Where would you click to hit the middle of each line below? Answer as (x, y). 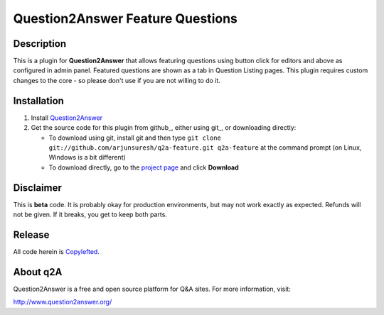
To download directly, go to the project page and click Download (144, 167)
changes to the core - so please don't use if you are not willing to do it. (117, 80)
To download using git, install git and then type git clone (135, 138)
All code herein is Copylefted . (56, 251)
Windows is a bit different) (87, 157)
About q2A (38, 272)
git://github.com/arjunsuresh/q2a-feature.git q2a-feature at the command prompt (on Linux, (205, 147)
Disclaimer (37, 188)
